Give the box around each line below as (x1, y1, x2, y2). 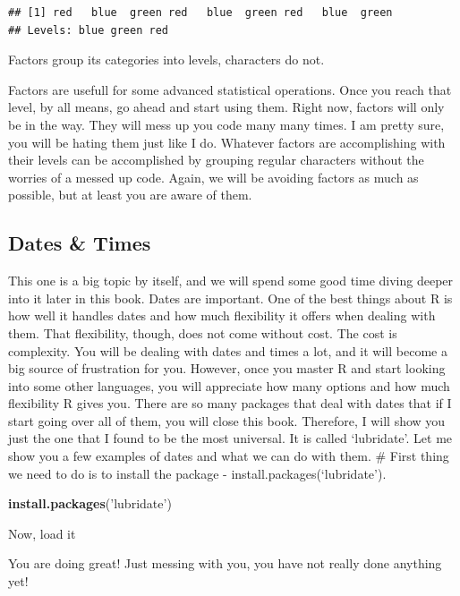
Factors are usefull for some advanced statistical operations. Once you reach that (8, 80, 452, 98)
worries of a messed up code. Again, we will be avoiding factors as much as (8, 167, 419, 186)
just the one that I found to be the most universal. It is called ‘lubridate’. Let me (8, 429, 453, 447)
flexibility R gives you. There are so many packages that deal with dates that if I (8, 394, 452, 413)
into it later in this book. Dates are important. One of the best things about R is (8, 288, 453, 307)
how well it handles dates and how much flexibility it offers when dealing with (8, 306, 436, 325)
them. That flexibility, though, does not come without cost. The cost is (8, 323, 397, 342)
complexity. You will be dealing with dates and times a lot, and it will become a (8, 341, 447, 360)
